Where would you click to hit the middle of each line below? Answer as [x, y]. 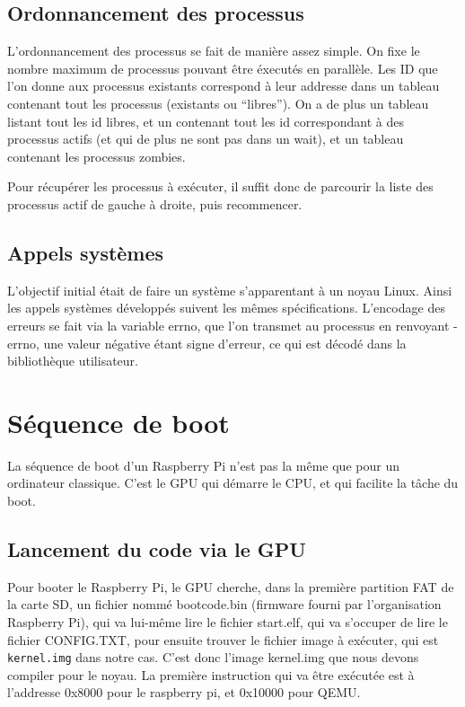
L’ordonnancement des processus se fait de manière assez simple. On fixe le [214, 51]
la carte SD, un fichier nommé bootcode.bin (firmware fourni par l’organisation [224, 604]
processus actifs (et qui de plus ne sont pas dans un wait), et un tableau [206, 139]
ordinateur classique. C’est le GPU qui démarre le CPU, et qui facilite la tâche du [233, 483]
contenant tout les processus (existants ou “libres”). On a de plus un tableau [218, 103]
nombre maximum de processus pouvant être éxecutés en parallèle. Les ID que [223, 68]
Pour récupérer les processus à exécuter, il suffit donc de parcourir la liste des [220, 186]
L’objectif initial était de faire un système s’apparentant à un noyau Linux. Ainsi [230, 290]
